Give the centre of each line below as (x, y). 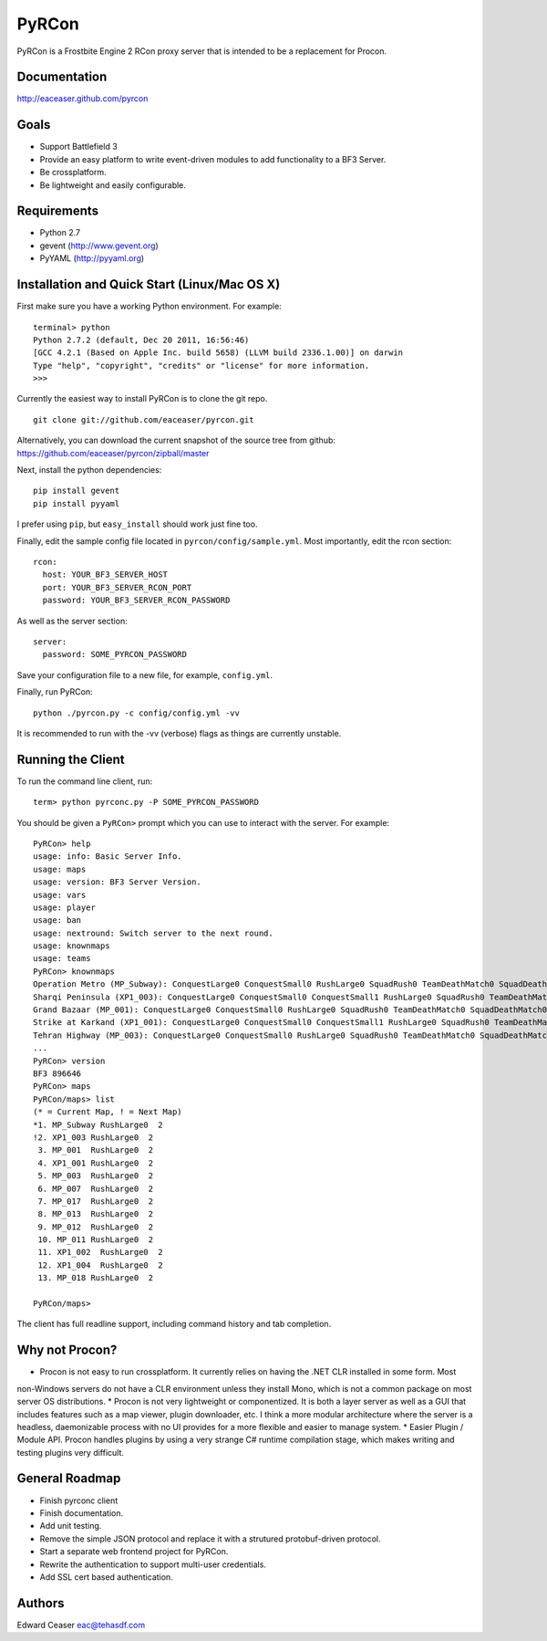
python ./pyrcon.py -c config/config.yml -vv (137, 713)
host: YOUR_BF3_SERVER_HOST (105, 575)
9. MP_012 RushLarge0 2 (96, 1227)
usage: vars (60, 895)
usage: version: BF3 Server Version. (118, 882)
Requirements (58, 211)
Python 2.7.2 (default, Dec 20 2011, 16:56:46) (141, 340)
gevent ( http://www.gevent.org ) (99, 246)
